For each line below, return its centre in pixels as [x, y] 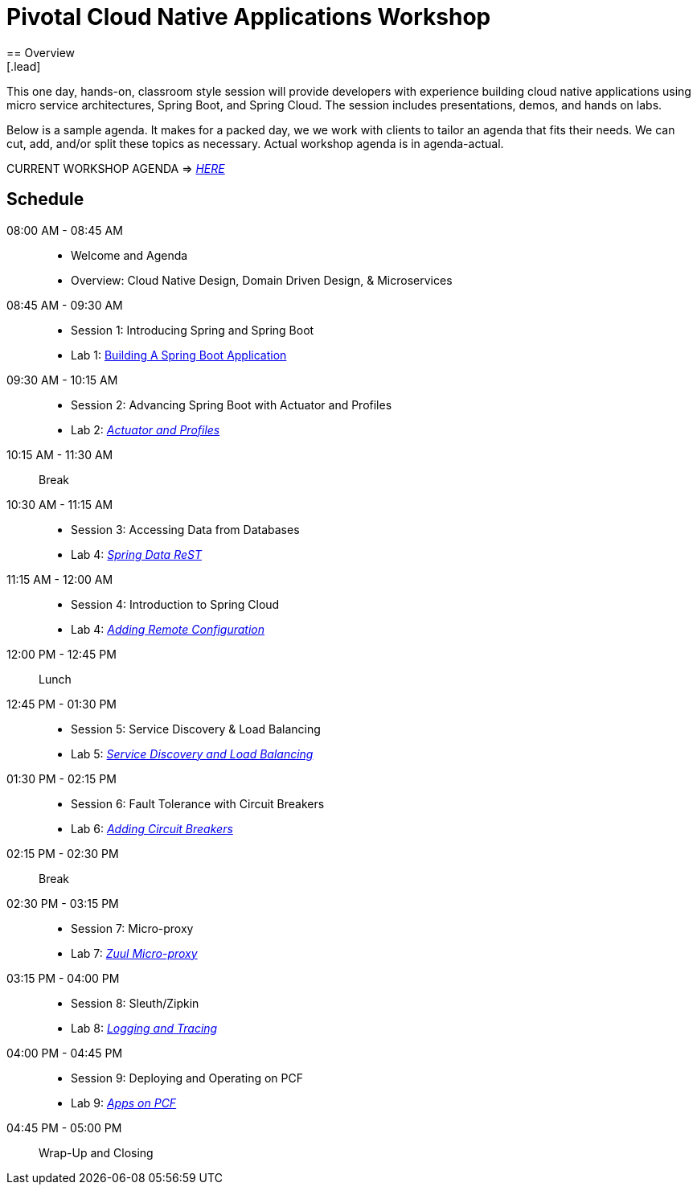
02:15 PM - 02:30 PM [63, 853]
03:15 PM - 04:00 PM [63, 978]
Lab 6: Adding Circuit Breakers [152, 828]
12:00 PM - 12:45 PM [61, 654]
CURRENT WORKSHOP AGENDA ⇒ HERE [116, 168]
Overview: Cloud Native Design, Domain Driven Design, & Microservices [262, 280]
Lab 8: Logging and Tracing [144, 1028]
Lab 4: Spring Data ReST [136, 554]
